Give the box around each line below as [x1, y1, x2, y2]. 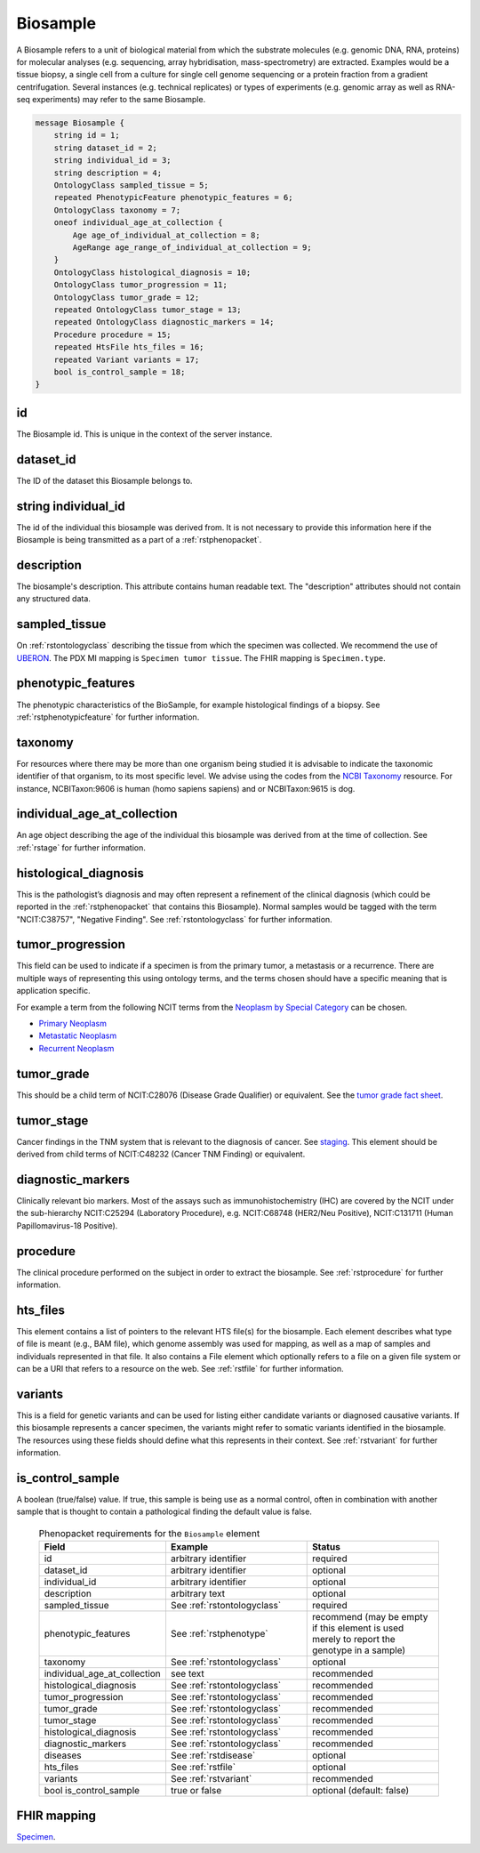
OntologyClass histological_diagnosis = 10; [53, 267, 252, 278]
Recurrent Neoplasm [38, 1043, 115, 1053]
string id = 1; [53, 130, 120, 141]
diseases [44, 1749, 82, 1761]
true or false [170, 1785, 222, 1797]
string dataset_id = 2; [53, 142, 157, 153]
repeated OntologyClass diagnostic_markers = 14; [53, 317, 275, 327]
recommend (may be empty [311, 1611, 428, 1623]
